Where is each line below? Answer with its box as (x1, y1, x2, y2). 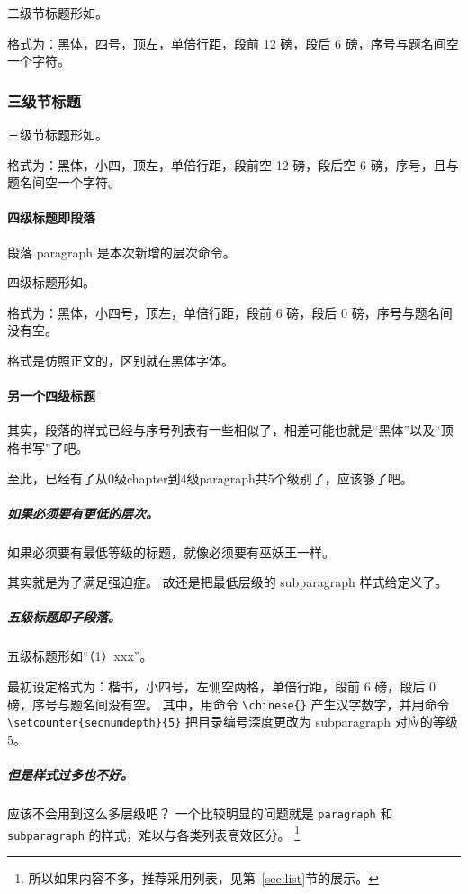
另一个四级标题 (7, 386, 95, 405)
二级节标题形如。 (7, 4, 108, 22)
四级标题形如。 (7, 273, 95, 292)
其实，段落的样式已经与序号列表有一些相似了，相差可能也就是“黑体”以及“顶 (7, 420, 454, 439)
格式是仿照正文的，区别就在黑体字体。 (7, 350, 234, 369)
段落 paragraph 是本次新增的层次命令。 (7, 242, 236, 261)
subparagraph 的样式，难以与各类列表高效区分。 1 (7, 822, 301, 844)
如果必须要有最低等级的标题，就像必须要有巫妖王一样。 (7, 542, 335, 561)
